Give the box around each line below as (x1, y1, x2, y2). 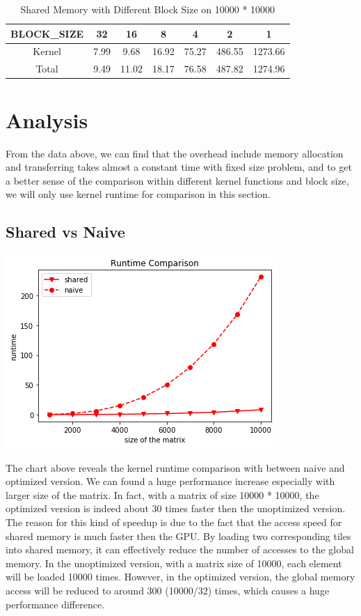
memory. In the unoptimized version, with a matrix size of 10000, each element (6, 555, 342, 570)
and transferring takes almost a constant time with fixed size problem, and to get (6, 160, 352, 174)
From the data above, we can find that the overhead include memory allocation (6, 146, 344, 160)
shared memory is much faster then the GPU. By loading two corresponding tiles (6, 528, 351, 543)
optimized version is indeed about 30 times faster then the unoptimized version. (6, 501, 346, 516)
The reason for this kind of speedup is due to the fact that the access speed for (6, 515, 342, 530)
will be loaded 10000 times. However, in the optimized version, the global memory (6, 569, 355, 584)
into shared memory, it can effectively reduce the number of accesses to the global (6, 542, 354, 557)
